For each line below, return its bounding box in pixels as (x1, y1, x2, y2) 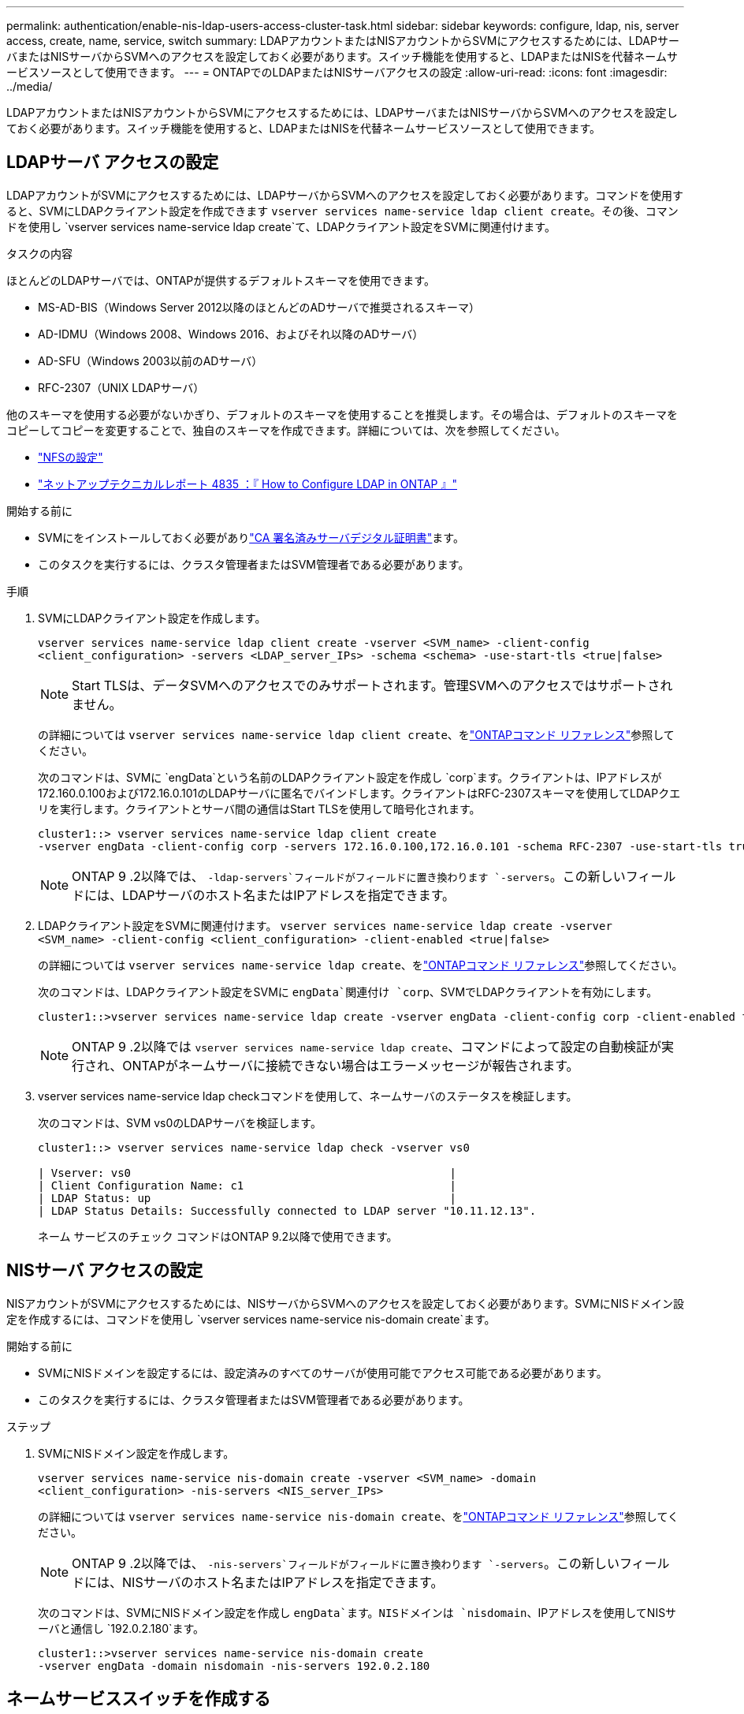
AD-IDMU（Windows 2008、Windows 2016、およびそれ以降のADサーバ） (38, 327, 424, 341)
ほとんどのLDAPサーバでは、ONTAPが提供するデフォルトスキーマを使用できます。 (6, 273, 435, 287)
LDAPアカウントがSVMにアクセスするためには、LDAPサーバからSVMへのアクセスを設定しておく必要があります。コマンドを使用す (6, 188, 684, 202)
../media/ (6, 80, 53, 93)
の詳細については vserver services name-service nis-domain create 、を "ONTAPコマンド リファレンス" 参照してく (38, 1509, 679, 1523)
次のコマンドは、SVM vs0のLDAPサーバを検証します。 (38, 1115, 322, 1130)
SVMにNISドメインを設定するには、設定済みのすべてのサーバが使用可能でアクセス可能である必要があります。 (38, 1365, 608, 1380)
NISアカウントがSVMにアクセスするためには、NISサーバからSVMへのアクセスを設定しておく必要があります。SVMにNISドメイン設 (6, 1296, 684, 1310)
